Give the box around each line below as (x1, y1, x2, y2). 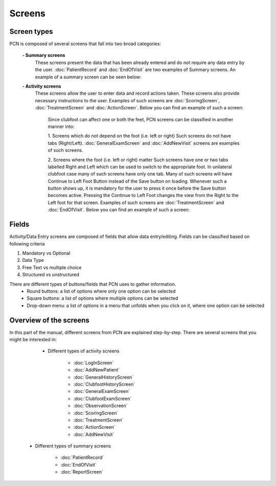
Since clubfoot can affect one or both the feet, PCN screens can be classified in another (48, 116, 234, 122)
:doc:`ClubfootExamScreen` (73, 395, 132, 402)
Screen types (9, 27, 53, 36)
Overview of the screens (9, 316, 89, 324)
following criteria (9, 240, 45, 247)
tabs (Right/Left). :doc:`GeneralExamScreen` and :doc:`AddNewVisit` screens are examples (48, 140, 240, 146)
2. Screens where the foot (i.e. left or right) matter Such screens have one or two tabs (48, 157, 228, 163)
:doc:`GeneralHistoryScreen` (73, 374, 134, 380)
